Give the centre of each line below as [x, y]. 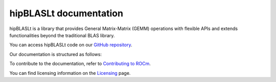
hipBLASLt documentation [66, 13]
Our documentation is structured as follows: [56, 54]
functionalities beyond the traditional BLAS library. [62, 35]
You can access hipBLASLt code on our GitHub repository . [71, 45]
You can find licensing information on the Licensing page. [70, 73]
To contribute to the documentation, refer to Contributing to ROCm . [80, 64]
